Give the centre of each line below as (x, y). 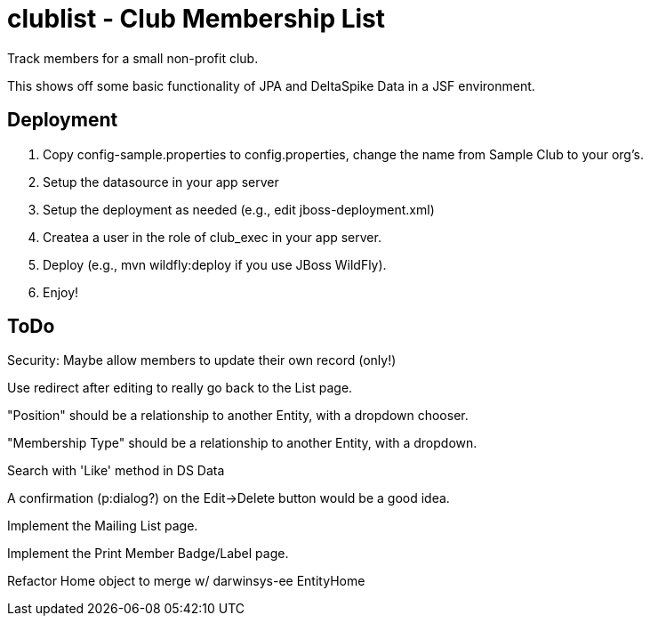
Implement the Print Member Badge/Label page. (148, 554)
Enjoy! (61, 292)
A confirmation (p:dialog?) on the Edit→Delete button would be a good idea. (229, 498)
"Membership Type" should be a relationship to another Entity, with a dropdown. (242, 443)
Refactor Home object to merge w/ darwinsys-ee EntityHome (186, 581)
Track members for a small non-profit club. (133, 58)
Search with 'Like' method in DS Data (116, 471)
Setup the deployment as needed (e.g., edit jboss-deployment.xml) (239, 209)
